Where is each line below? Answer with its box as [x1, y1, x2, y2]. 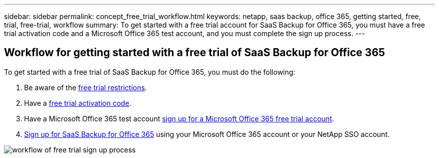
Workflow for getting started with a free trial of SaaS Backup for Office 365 [4, 46, 385, 59]
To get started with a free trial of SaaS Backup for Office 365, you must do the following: [4, 67, 296, 76]
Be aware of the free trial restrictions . [24, 83, 147, 92]
